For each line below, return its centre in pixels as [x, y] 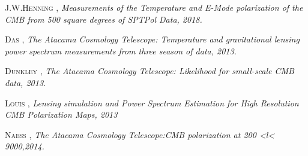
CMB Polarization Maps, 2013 [61, 114]
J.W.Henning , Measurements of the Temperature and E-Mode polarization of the [154, 7]
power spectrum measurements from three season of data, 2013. [121, 51]
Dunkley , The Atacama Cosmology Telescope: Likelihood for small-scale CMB [149, 71]
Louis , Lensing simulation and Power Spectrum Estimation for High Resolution [152, 103]
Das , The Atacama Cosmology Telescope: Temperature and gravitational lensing [152, 39]
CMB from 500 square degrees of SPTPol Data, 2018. [104, 19]
